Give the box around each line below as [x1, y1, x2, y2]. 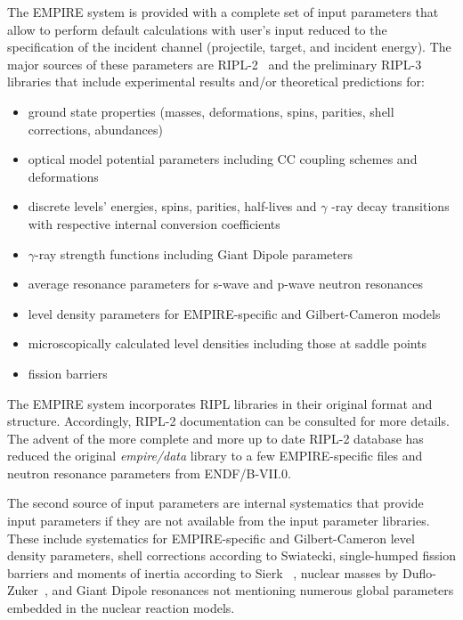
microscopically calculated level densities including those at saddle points [28, 334, 427, 353]
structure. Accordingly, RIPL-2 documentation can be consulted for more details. [7, 412, 450, 430]
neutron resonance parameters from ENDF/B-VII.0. [7, 463, 291, 482]
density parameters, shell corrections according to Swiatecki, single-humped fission [7, 546, 456, 565]
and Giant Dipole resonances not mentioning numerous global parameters [52, 581, 454, 600]
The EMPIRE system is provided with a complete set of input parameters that [7, 3, 439, 20]
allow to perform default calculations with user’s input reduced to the [7, 20, 387, 38]
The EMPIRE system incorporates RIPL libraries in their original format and [7, 394, 433, 412]
